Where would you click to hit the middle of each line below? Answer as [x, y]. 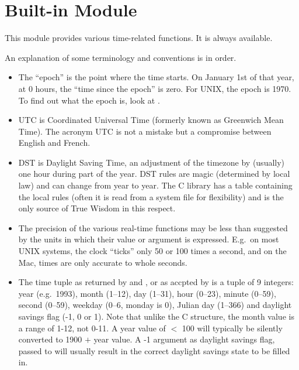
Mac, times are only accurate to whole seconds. [103, 262]
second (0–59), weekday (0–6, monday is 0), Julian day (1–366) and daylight [155, 305]
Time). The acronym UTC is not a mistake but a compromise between [145, 131]
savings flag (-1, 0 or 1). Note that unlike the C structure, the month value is [156, 316]
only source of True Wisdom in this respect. [97, 208]
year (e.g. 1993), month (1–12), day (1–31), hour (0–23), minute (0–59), [147, 293]
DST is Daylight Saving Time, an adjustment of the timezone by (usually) [152, 162]
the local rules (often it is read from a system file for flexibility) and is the [151, 196]
